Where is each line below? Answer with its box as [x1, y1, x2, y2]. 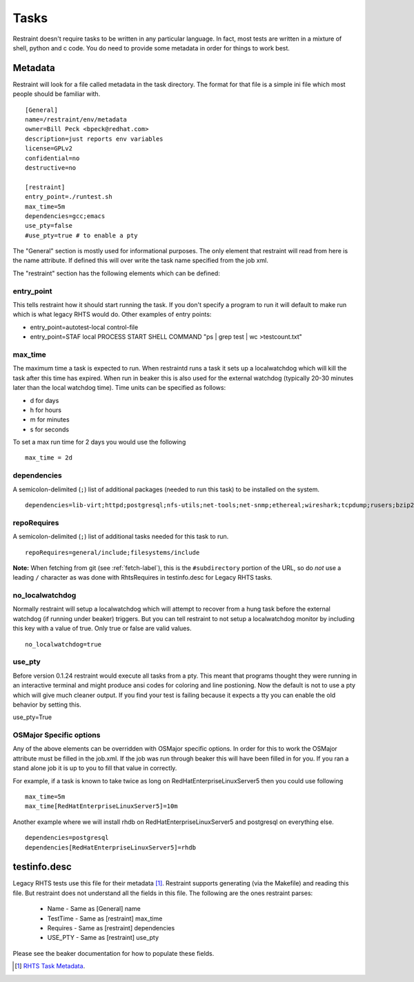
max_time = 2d [25, 454, 72, 462]
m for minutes [30, 415, 70, 424]
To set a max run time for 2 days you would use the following [12, 438, 186, 446]
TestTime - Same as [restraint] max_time [47, 914, 163, 923]
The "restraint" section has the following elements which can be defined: [12, 269, 220, 277]
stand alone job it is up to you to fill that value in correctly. [12, 764, 177, 772]
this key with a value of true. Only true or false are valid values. [12, 625, 192, 633]
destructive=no [25, 164, 77, 172]
